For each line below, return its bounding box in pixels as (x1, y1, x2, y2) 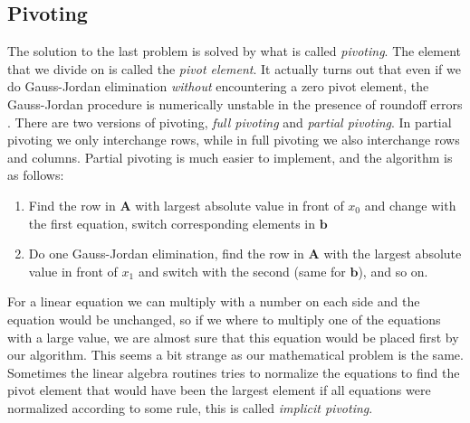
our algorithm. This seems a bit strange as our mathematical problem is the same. (7, 345, 464, 364)
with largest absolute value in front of (135, 195, 344, 214)
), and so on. (358, 261, 428, 280)
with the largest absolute (323, 244, 462, 263)
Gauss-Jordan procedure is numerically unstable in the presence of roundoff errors (7, 94, 463, 113)
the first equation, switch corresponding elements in (28, 213, 315, 232)
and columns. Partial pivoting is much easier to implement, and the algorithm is (7, 147, 453, 166)
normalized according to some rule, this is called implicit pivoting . (7, 398, 373, 417)
